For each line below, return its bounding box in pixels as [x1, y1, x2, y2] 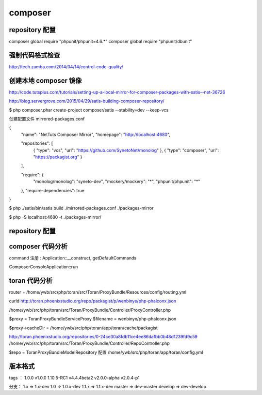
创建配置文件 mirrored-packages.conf [9, 116, 85, 122]
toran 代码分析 [9, 276, 53, 285]
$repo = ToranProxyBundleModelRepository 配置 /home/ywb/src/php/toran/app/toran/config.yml [9, 349, 203, 355]
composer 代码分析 [9, 242, 68, 250]
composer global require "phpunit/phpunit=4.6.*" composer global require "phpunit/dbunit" [9, 39, 192, 45]
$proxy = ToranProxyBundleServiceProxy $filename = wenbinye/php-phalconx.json [9, 316, 177, 322]
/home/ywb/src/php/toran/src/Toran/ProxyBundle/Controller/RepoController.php [9, 340, 170, 346]
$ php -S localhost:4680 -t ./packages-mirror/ [9, 214, 101, 220]
